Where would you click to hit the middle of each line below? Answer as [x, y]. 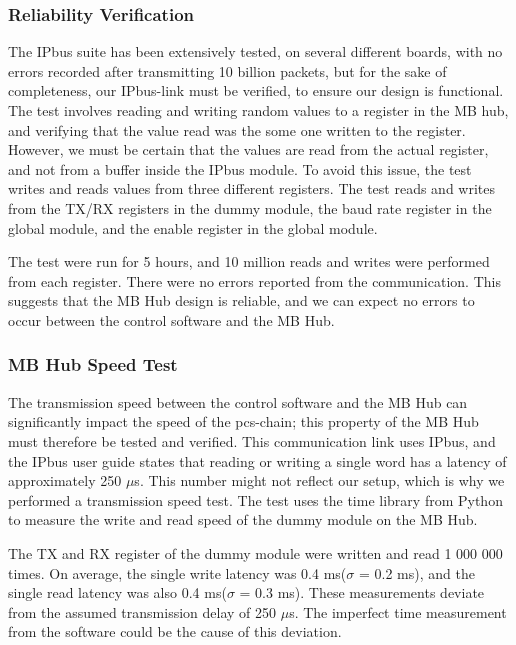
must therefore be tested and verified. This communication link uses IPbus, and [252, 440]
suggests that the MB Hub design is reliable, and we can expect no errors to [241, 300]
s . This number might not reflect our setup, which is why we [319, 480]
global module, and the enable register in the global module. [193, 227]
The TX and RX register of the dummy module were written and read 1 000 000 [255, 552]
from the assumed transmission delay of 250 [142, 611]
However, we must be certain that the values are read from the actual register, [248, 149]
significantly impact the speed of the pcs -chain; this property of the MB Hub [243, 421]
